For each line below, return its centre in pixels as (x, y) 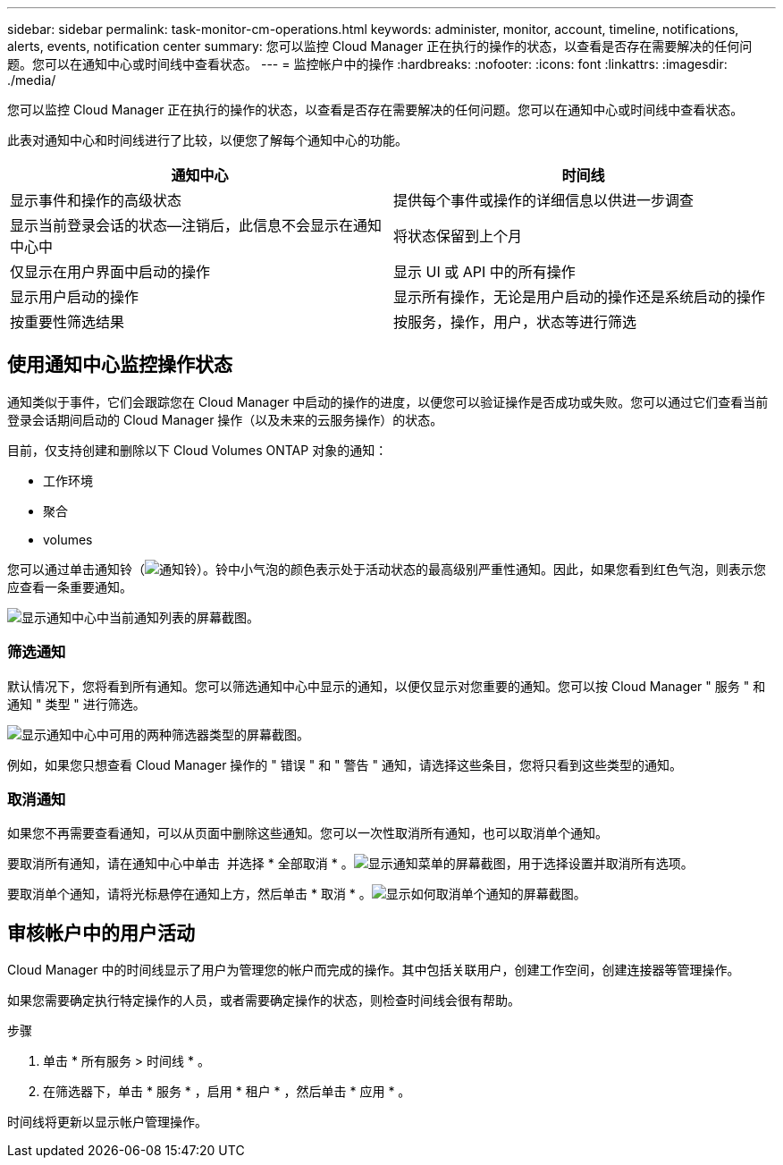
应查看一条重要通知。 (70, 587)
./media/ (32, 80)
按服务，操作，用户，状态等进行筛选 (515, 322)
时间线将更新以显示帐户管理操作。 (107, 1122)
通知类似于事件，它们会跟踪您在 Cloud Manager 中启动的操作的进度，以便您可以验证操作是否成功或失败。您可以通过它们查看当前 (388, 401)
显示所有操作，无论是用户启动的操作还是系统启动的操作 (580, 297)
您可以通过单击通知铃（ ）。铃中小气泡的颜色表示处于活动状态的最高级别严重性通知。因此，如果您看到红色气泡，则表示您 (387, 569)
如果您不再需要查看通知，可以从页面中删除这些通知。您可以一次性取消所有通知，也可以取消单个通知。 (307, 833)
